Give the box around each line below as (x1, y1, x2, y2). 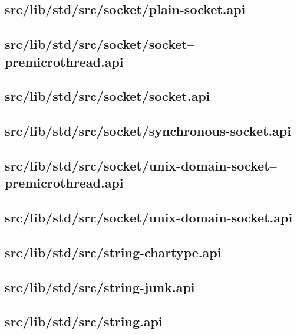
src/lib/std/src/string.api (5, 312, 163, 330)
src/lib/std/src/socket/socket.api (5, 87, 210, 105)
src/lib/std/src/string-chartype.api (5, 243, 222, 261)
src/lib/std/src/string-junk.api (5, 277, 195, 296)
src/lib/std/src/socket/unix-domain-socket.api (5, 208, 293, 227)
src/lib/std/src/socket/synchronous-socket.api (5, 122, 291, 140)
